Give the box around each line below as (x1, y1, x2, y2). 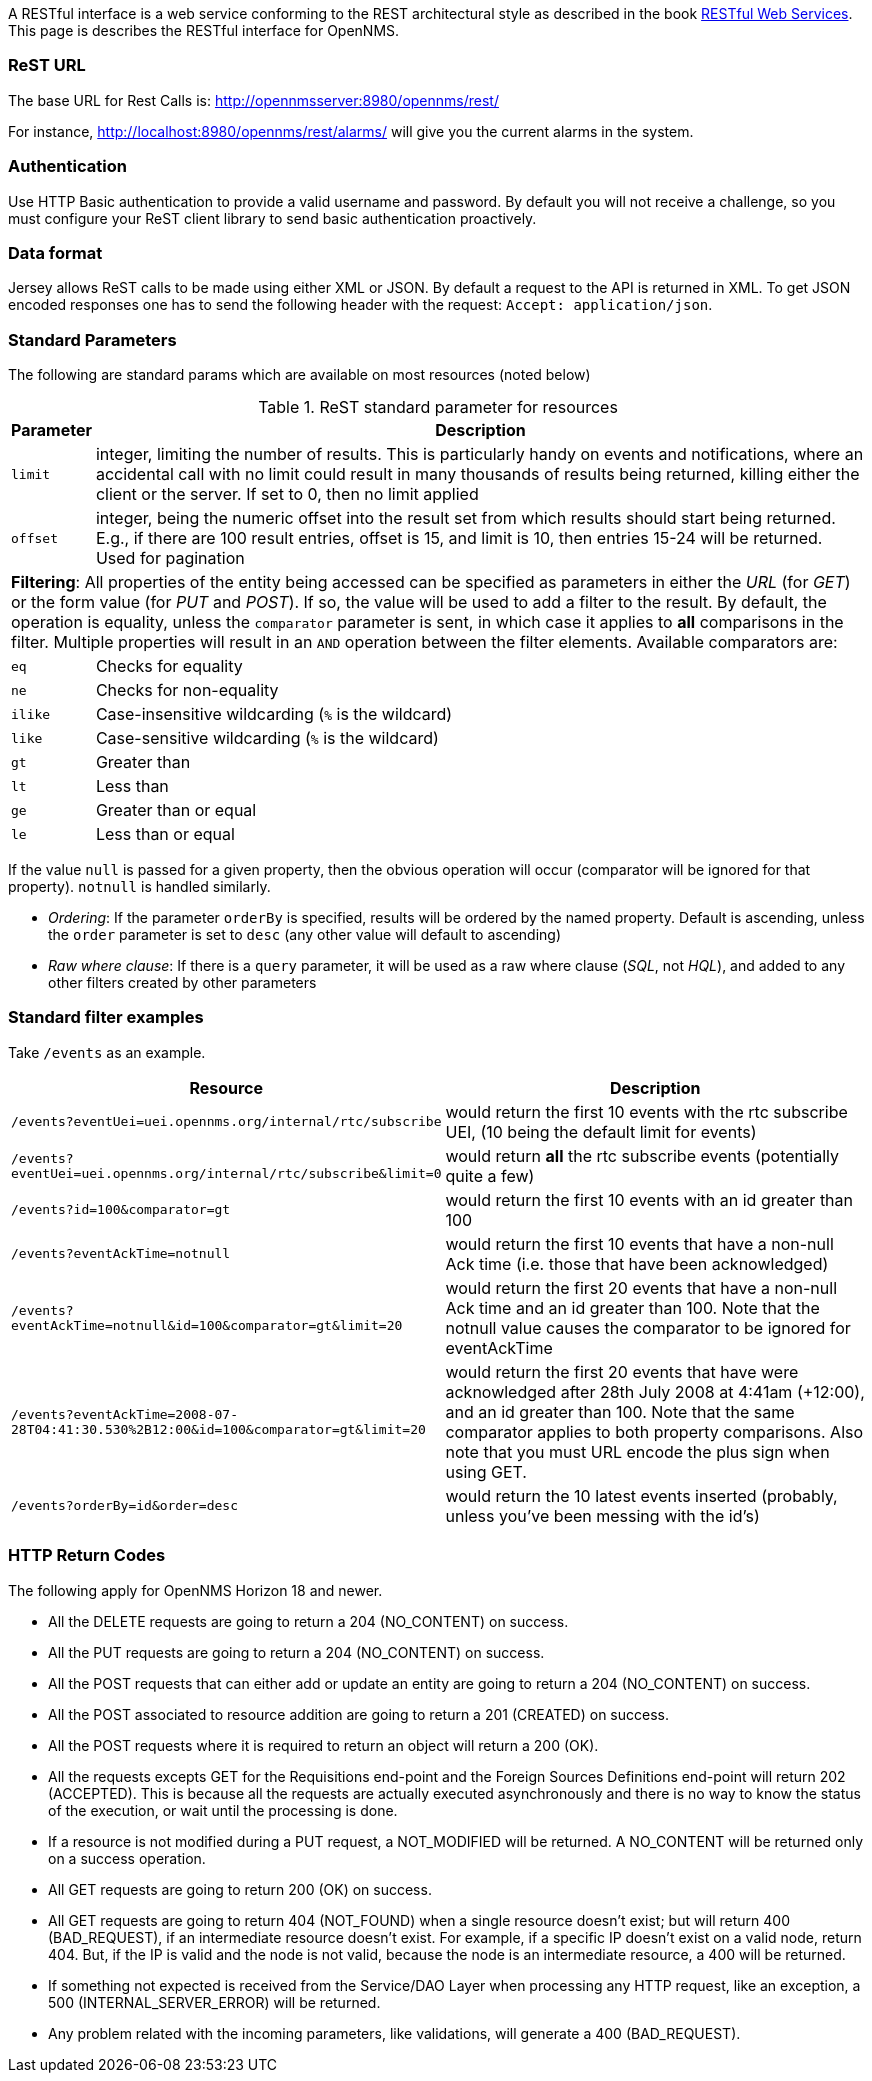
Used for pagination (95, 548, 245, 568)
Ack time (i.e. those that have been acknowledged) (445, 1253, 829, 1274)
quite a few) (445, 1165, 535, 1186)
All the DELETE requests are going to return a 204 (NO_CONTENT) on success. (48, 1612, 569, 1630)
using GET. (445, 1461, 527, 1482)
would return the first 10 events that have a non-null (445, 1233, 834, 1254)
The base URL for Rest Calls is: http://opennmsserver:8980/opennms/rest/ (8, 91, 499, 109)
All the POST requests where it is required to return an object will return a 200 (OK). (48, 1736, 599, 1754)
